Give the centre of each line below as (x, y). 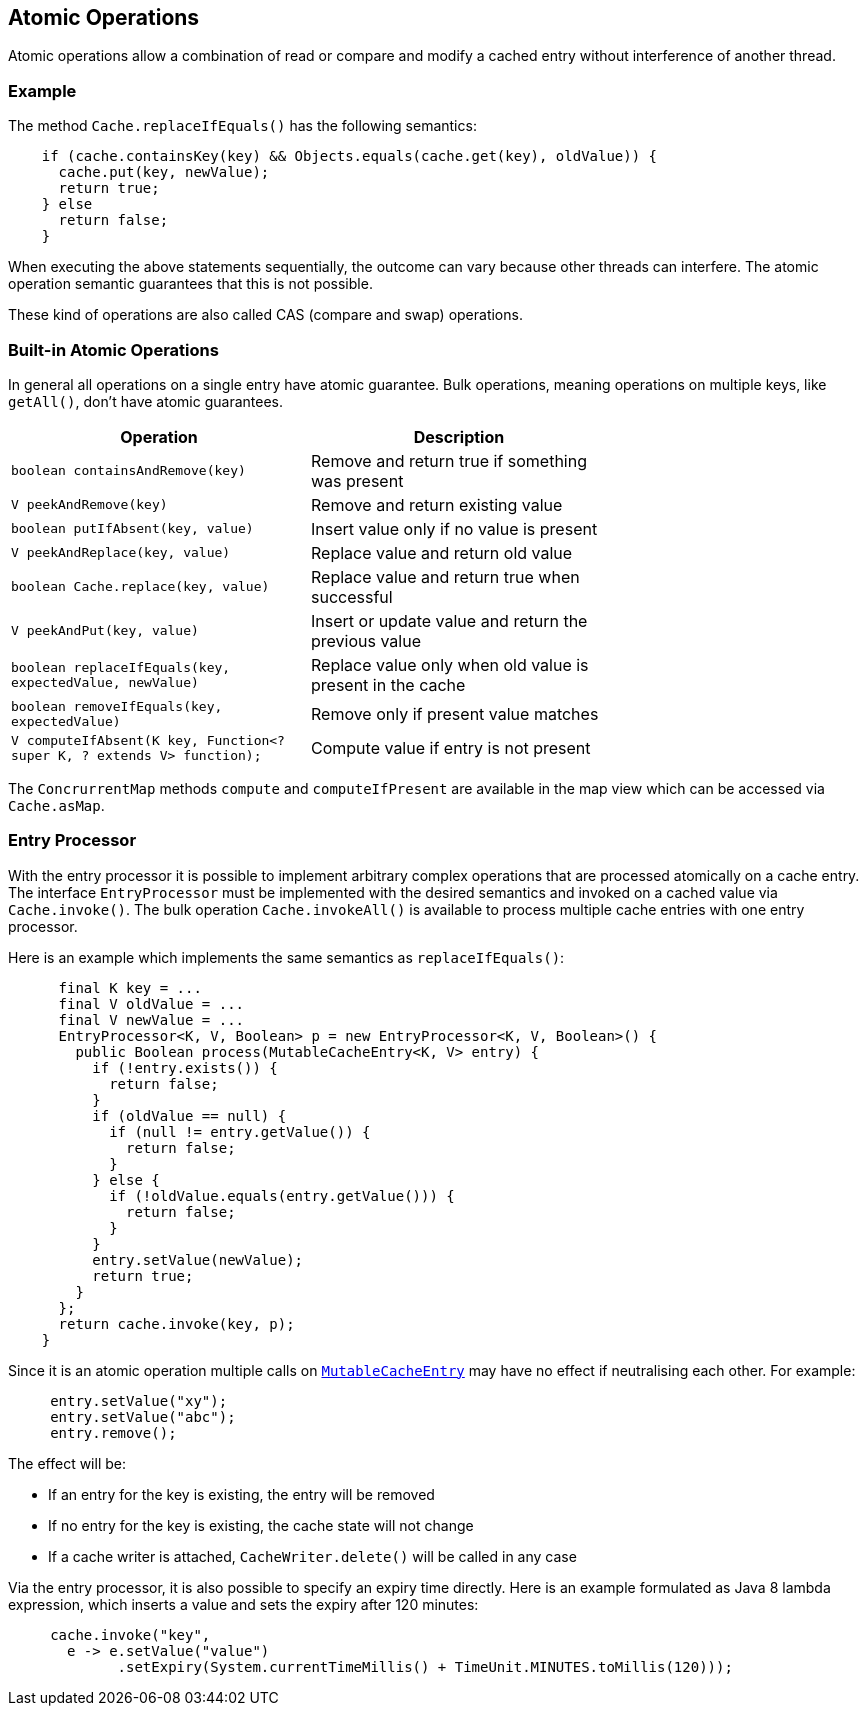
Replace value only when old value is (450, 664)
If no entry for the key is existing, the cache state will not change (261, 1525)
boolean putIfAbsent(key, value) (132, 529)
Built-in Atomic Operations (113, 349)
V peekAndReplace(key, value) (121, 553)
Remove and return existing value (437, 504)
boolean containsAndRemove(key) (128, 471)
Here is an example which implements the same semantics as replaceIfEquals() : (286, 957)
